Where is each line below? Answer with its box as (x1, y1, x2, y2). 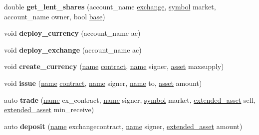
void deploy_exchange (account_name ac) (4, 44, 142, 55)
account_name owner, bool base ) (4, 11, 105, 21)
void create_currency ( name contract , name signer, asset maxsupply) (4, 61, 224, 71)
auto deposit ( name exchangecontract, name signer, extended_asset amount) (4, 121, 243, 131)
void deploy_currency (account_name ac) (4, 28, 141, 38)
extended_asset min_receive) (4, 104, 94, 115)
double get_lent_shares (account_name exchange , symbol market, (4, 1, 216, 11)
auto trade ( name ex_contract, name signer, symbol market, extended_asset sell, (4, 94, 256, 105)
